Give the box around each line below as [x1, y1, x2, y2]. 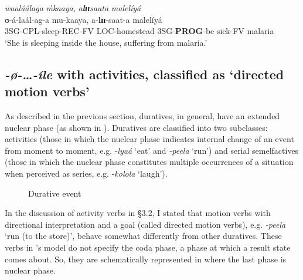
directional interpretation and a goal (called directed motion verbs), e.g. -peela [5, 218, 286, 230]
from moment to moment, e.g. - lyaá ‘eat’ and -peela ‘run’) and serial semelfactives [5, 144, 299, 156]
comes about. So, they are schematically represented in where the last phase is [5, 252, 287, 265]
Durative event [28, 187, 81, 199]
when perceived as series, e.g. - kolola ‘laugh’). [5, 167, 168, 179]
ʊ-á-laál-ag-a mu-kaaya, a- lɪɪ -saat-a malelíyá [5, 13, 162, 25]
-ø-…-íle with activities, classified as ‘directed [5, 65, 284, 83]
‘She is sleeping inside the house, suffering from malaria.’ [5, 36, 207, 48]
